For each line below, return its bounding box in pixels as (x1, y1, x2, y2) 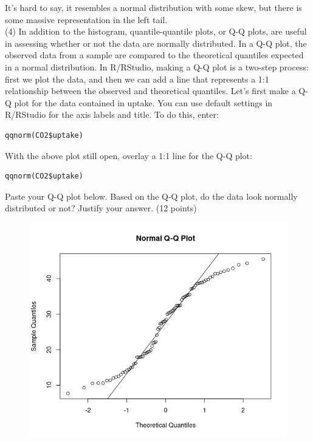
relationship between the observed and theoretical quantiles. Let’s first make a (5, 84, 296, 97)
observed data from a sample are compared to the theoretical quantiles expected (5, 49, 304, 61)
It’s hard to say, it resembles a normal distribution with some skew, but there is (5, 1, 302, 13)
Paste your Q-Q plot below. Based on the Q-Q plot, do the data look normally (5, 189, 298, 202)
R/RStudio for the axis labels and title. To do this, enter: (5, 108, 219, 121)
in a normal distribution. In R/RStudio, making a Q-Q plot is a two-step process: (5, 60, 309, 73)
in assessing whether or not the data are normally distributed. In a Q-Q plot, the (5, 36, 307, 49)
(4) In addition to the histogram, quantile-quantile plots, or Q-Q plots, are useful (5, 25, 307, 38)
